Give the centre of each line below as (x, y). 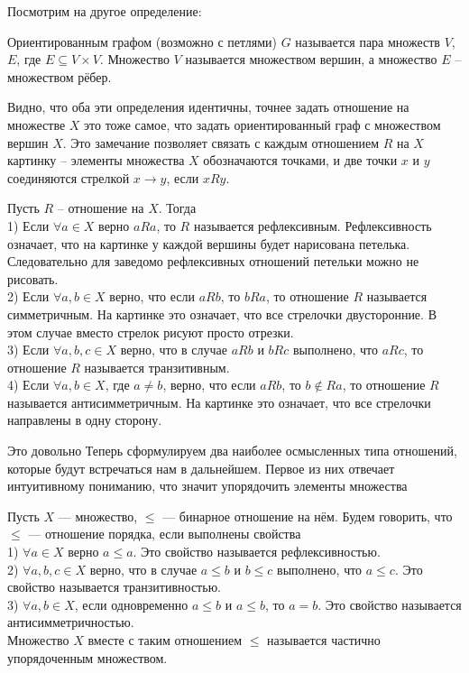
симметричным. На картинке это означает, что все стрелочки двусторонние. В (222, 313)
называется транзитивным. (157, 367)
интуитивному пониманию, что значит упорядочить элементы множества (207, 486)
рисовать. (33, 278)
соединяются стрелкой (69, 177)
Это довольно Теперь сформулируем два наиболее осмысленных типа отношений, (232, 451)
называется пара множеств (368, 41)
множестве (37, 124)
